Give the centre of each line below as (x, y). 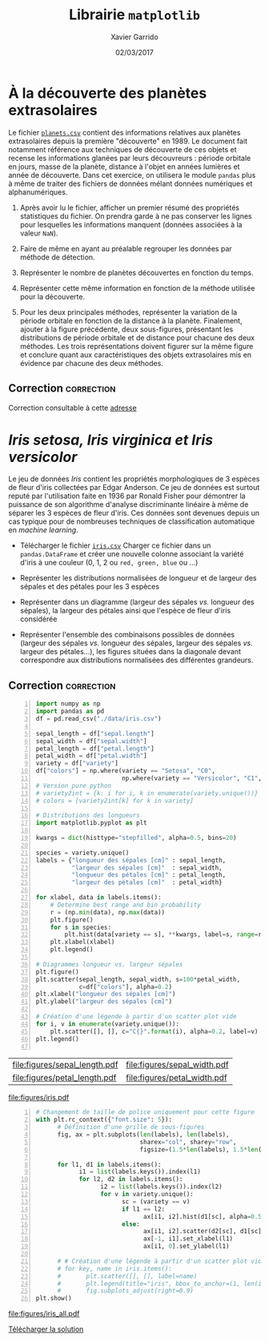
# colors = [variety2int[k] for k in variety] (114, 801)
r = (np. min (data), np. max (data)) (108, 912)
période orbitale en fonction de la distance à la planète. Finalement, (131, 320)
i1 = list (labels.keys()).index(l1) (140, 1172)
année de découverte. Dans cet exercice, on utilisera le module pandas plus (132, 175)
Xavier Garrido (134, 37)
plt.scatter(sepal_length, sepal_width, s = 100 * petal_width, (138, 979)
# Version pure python (74, 786)
